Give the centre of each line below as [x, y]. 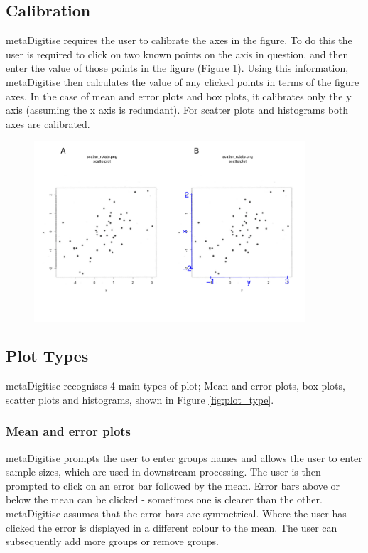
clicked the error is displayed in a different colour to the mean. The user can [172, 527]
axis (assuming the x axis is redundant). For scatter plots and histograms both [177, 110]
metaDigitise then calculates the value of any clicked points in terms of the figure [183, 81]
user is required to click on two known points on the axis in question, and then [177, 54]
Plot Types [47, 356]
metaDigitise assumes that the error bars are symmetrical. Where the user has [176, 514]
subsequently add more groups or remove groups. [112, 541]
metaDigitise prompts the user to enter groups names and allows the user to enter [184, 457]
